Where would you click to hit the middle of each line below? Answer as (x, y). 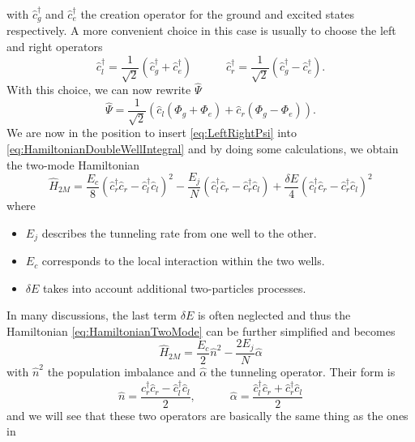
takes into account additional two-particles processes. (175, 288)
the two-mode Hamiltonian (73, 164)
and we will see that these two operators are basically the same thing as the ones (207, 415)
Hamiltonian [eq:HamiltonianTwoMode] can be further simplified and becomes (201, 330)
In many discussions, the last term (92, 315)
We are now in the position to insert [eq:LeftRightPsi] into (152, 133)
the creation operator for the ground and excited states (217, 14)
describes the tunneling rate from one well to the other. (179, 232)
